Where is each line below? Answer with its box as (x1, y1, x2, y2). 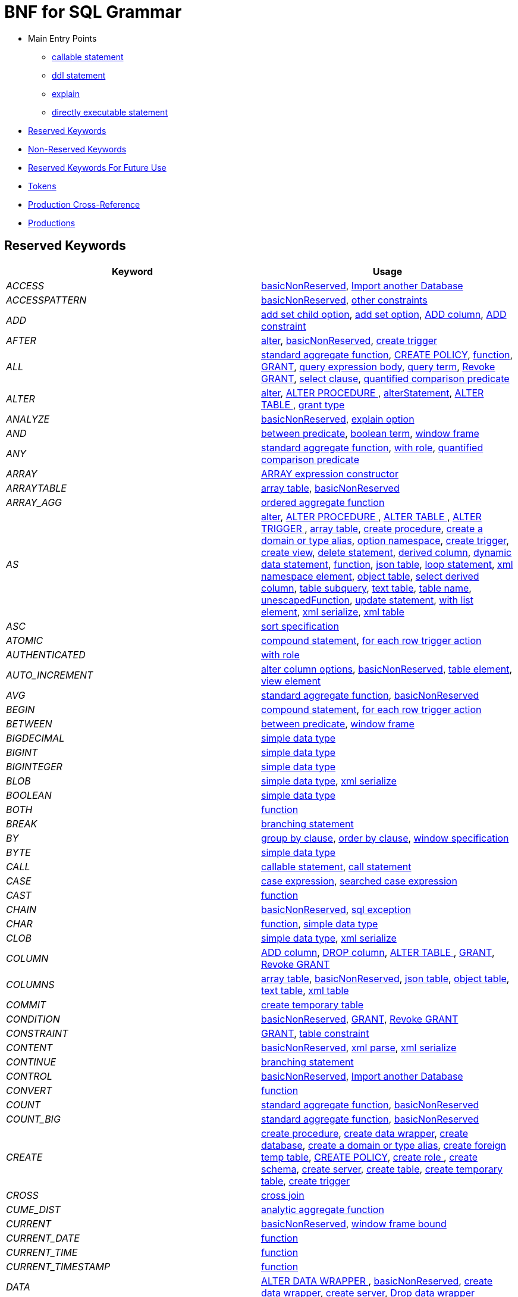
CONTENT (6, 1041, 53, 1054)
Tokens (28, 180, 56, 191)
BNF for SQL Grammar (4, 2, 182, 22)
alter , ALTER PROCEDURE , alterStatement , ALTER (261, 386, 484, 399)
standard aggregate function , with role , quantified (261, 441, 484, 454)
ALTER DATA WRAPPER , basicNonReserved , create (261, 1274, 493, 1287)
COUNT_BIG (6, 1112, 61, 1125)
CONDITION (6, 1012, 60, 1025)
